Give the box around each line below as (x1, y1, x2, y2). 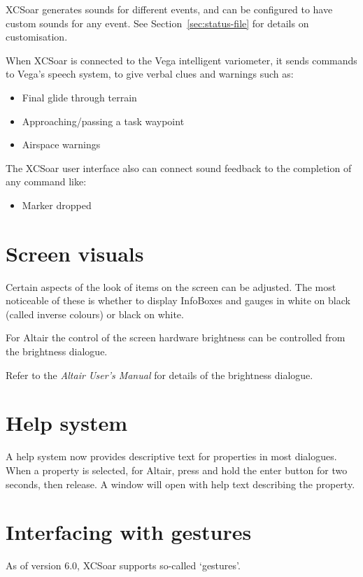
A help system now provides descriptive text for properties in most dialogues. (6, 449, 337, 464)
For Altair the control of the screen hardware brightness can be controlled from (6, 330, 346, 345)
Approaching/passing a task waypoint (22, 113, 185, 128)
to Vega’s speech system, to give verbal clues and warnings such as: (6, 66, 294, 81)
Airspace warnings (22, 137, 101, 152)
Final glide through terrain (22, 90, 137, 104)
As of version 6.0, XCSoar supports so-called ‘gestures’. (6, 558, 241, 573)
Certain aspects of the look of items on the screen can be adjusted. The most (6, 279, 336, 294)
